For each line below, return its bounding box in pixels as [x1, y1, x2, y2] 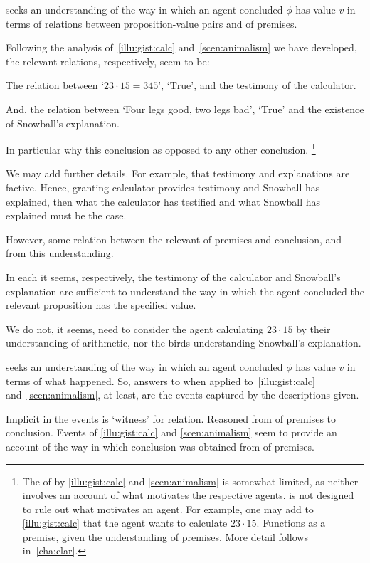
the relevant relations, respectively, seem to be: [6, 53, 210, 68]
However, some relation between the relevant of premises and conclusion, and [6, 231, 342, 246]
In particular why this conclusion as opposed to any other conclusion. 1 [6, 140, 316, 157]
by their [296, 321, 331, 336]
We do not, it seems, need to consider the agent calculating [6, 321, 264, 336]
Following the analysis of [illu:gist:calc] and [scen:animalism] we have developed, [6, 40, 357, 55]
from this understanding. [6, 246, 114, 261]
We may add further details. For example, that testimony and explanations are [6, 166, 350, 181]
